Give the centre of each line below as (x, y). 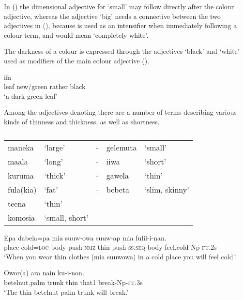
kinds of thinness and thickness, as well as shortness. (82, 121)
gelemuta (121, 147)
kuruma (21, 175)
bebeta (118, 189)
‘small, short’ (66, 217)
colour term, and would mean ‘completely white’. (76, 35)
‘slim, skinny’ (167, 189)
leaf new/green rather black (45, 86)
